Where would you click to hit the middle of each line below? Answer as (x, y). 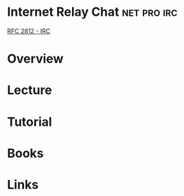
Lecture (30, 90)
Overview (35, 59)
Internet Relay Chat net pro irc (92, 12)
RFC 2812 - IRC (29, 31)
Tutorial (30, 122)
